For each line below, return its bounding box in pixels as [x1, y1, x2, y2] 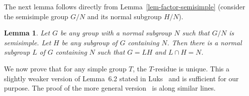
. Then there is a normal [167, 37, 242, 47]
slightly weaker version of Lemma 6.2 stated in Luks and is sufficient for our [4, 73, 239, 83]
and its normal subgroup [87, 11, 162, 21]
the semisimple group [4, 11, 69, 21]
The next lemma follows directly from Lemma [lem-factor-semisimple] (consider [4, 1, 246, 11]
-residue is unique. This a [153, 63, 230, 73]
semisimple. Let [4, 37, 51, 47]
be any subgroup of [61, 37, 118, 47]
